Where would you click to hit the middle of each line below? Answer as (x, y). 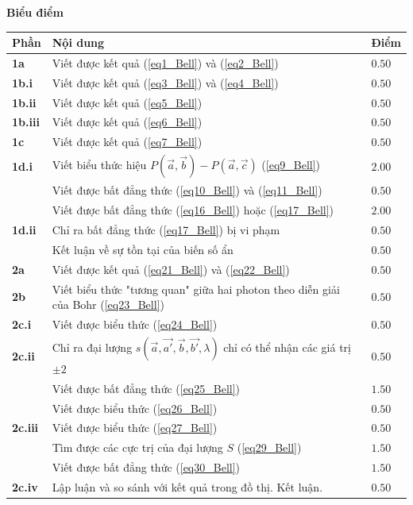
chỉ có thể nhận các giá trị (287, 347)
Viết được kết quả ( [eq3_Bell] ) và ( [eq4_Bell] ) (165, 82)
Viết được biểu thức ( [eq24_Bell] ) (135, 324)
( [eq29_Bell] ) (269, 447)
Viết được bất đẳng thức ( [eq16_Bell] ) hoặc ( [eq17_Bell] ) (193, 210)
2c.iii (25, 428)
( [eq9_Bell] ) (291, 165)
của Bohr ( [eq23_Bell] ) (108, 305)
